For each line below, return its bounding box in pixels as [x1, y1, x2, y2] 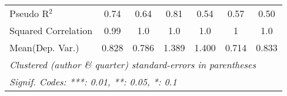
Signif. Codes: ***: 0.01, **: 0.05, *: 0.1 [9, 75, 177, 88]
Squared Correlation [9, 24, 93, 37]
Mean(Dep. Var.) [9, 41, 79, 54]
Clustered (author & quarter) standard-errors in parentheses [9, 58, 256, 71]
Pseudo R [9, 6, 49, 20]
